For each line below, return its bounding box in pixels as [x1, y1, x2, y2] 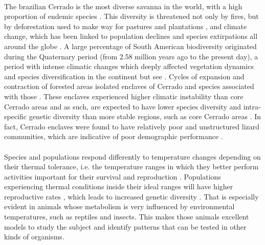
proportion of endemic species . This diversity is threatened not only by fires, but [4, 11, 259, 21]
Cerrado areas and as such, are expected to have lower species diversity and [4, 101, 241, 112]
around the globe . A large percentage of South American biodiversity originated [4, 40, 257, 51]
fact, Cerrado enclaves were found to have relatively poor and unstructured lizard [4, 121, 260, 131]
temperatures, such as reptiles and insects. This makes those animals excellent [4, 211, 249, 222]
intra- [243, 101, 261, 112]
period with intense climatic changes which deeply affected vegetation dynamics [4, 61, 254, 72]
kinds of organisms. [4, 231, 64, 242]
